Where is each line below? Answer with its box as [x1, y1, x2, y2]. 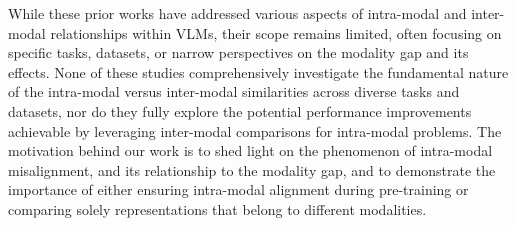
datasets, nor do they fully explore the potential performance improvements [8, 100, 472, 121]
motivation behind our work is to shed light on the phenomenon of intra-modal [8, 140, 493, 161]
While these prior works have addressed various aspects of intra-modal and [8, 3, 467, 23]
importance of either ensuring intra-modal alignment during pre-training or [8, 179, 469, 200]
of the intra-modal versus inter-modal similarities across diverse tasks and [8, 81, 460, 102]
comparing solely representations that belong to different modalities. [8, 198, 427, 219]
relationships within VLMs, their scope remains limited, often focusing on [50, 22, 502, 43]
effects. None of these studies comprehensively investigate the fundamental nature [8, 61, 509, 82]
